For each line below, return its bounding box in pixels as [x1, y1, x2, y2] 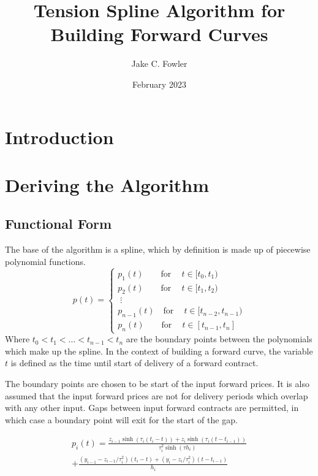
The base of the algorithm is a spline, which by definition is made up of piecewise [5, 243, 311, 256]
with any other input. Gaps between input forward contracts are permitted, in [5, 401, 299, 414]
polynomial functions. [5, 255, 86, 267]
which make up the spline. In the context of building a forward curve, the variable [5, 344, 313, 357]
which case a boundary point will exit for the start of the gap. [5, 413, 238, 426]
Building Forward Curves [50, 21, 268, 47]
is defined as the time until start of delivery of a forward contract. [10, 356, 259, 369]
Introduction [5, 124, 114, 149]
